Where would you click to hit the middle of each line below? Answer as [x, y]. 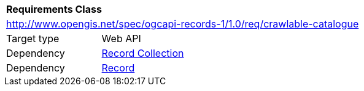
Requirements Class [54, 9]
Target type [33, 38]
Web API [121, 38]
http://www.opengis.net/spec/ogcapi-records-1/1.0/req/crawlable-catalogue [183, 24]
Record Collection [143, 53]
